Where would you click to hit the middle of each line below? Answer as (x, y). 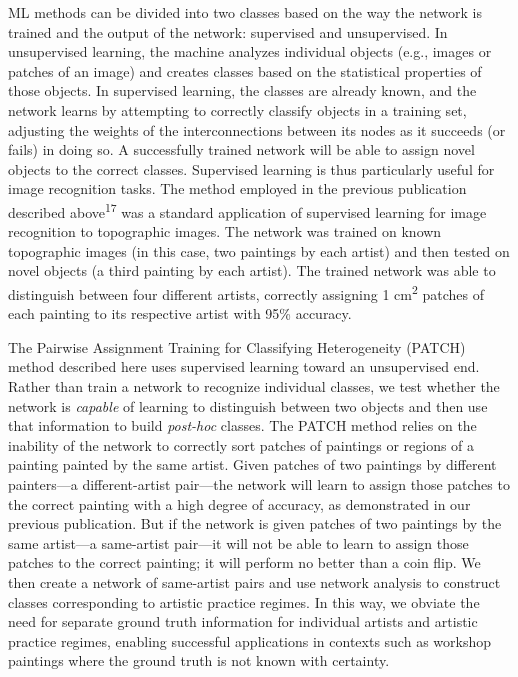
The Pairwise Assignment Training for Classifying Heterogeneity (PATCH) (237, 346)
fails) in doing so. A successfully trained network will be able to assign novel (241, 149)
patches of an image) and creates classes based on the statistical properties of (245, 70)
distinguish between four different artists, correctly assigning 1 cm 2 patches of (246, 292)
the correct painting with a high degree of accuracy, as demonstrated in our (239, 503)
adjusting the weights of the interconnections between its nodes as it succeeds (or (257, 129)
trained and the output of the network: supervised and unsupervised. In (228, 31)
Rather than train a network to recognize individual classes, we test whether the (254, 386)
